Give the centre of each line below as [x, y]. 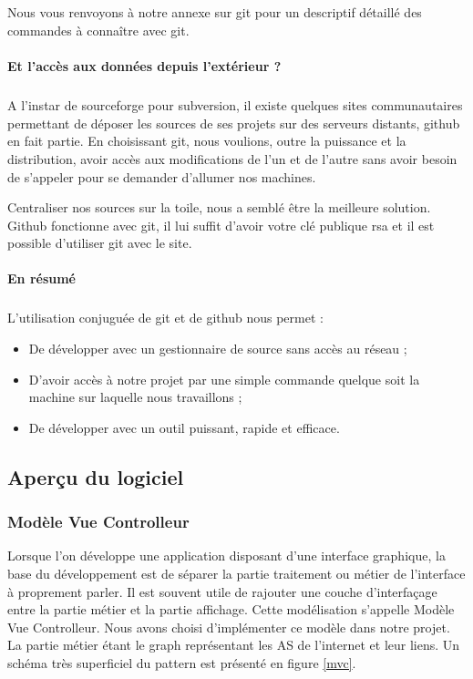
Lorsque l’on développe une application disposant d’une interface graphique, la [226, 556]
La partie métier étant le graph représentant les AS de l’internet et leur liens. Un [234, 645]
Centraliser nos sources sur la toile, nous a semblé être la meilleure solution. [219, 207]
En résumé [41, 278]
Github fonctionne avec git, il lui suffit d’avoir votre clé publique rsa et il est [221, 225]
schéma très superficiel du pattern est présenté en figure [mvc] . [182, 662]
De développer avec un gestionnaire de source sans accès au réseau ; [218, 349]
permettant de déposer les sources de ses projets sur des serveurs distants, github [234, 123]
